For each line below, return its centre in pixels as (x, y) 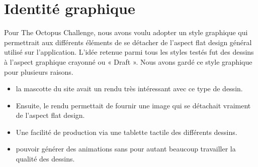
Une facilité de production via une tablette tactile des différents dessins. (126, 132)
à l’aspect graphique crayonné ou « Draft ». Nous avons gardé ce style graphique (128, 61)
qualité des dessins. (45, 159)
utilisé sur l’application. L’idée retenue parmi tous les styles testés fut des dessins (129, 52)
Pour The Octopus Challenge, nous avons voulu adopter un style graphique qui (126, 32)
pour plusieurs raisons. (39, 71)
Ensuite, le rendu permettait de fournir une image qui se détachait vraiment (133, 105)
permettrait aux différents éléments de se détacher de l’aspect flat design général (128, 42)
